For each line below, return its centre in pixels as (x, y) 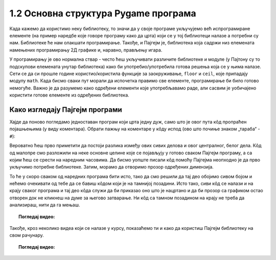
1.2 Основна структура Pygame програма (103, 13)
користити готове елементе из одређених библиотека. (70, 95)
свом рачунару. (27, 235)
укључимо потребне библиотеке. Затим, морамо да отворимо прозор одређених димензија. (112, 167)
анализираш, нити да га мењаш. (45, 205)
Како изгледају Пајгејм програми (66, 110)
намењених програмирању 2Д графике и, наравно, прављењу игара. (86, 50)
